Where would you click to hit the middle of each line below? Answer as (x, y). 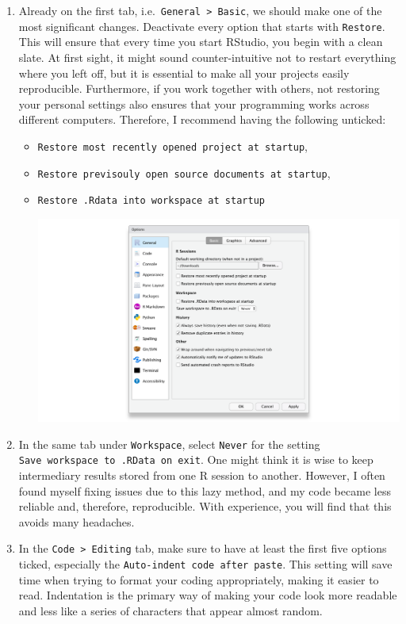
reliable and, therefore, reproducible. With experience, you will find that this (205, 506)
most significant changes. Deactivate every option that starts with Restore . (202, 26)
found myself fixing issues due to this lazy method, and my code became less (205, 490)
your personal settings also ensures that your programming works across (194, 103)
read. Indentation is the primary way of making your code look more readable (208, 595)
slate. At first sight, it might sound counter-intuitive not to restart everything (207, 57)
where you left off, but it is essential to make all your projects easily (184, 73)
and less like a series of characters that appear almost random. (170, 610)
